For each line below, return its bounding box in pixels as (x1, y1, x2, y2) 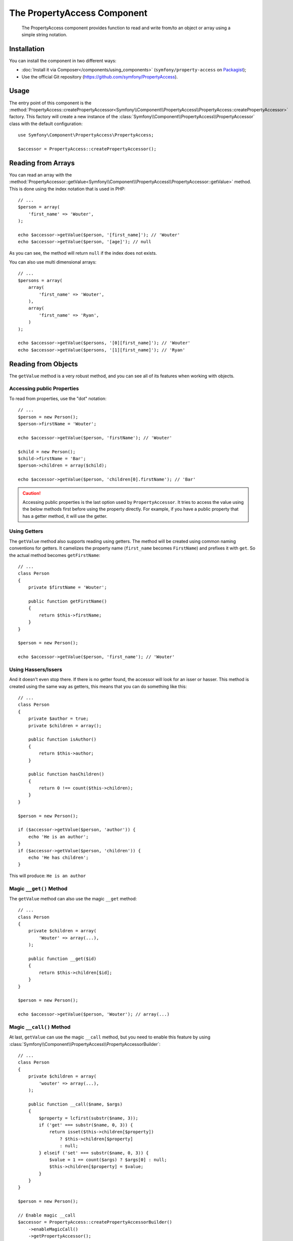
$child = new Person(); (18, 449, 76, 454)
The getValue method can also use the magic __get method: (9, 896, 137, 901)
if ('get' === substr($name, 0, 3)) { (39, 1122, 133, 1128)
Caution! (22, 490, 41, 496)
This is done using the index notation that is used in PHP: (9, 186, 126, 192)
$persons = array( (18, 277, 63, 283)
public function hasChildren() (28, 771, 105, 777)
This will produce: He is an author (9, 873, 86, 879)
